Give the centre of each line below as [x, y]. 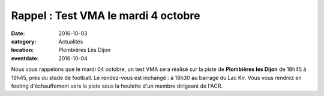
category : [24, 41]
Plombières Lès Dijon [85, 50]
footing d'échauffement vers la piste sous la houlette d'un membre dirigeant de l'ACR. [117, 86]
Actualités [71, 41]
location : [22, 50]
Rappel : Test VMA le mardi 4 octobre [106, 16]
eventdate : [25, 58]
